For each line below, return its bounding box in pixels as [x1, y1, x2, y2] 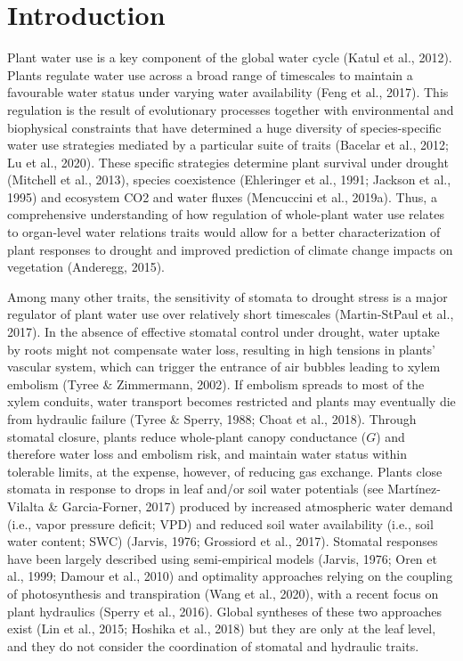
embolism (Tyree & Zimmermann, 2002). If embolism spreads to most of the [7, 374, 425, 393]
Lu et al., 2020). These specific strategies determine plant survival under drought [7, 152, 449, 171]
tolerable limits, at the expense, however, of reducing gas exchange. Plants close [7, 461, 443, 480]
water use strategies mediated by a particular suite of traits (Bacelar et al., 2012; [7, 135, 449, 154]
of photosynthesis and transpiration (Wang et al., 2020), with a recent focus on [7, 583, 439, 602]
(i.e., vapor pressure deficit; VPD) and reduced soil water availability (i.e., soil [7, 514, 434, 533]
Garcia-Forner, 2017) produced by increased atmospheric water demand [61, 496, 453, 515]
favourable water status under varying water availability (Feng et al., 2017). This [7, 83, 449, 102]
